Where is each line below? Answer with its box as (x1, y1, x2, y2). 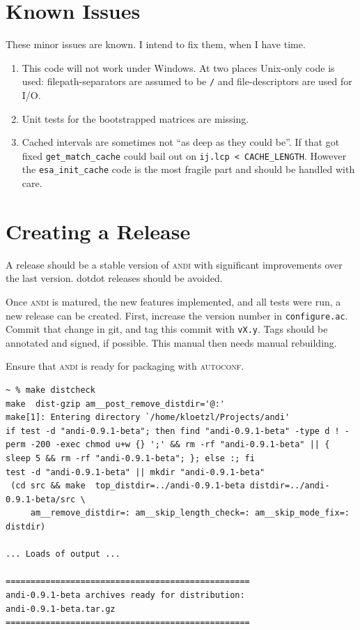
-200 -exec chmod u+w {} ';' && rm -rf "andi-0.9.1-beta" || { (30, 440, 330, 450)
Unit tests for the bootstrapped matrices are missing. (22, 111, 249, 126)
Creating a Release (6, 216, 191, 245)
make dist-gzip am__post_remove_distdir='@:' (6, 398, 225, 409)
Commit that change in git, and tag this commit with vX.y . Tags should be (6, 322, 328, 336)
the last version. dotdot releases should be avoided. (6, 271, 223, 285)
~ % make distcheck (6, 385, 95, 396)
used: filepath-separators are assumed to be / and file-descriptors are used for (22, 74, 352, 89)
